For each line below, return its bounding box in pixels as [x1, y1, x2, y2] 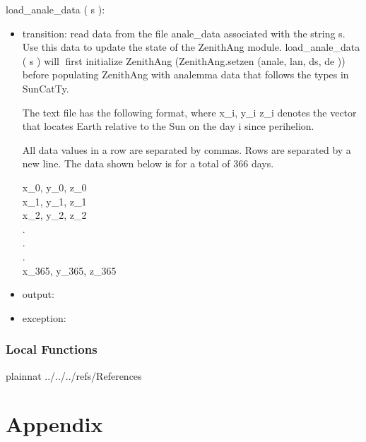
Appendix [6, 410, 103, 438]
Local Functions [6, 340, 98, 358]
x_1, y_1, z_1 [22, 193, 87, 208]
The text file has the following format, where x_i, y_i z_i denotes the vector [22, 104, 357, 119]
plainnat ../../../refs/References [6, 368, 142, 383]
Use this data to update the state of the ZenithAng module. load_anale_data [22, 40, 360, 54]
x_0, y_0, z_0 [22, 179, 87, 194]
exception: [22, 310, 66, 325]
